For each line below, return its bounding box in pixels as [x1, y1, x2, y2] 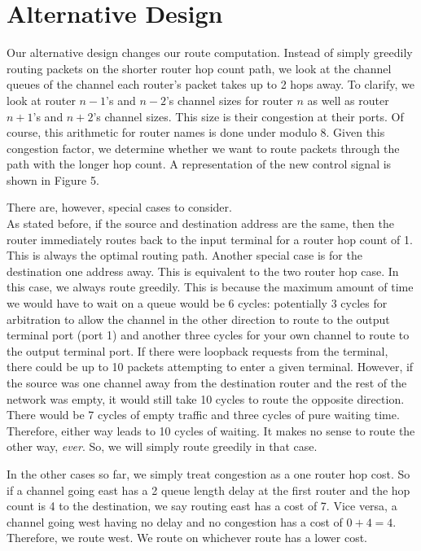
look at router [7, 91, 76, 108]
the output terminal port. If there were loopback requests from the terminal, [7, 342, 388, 359]
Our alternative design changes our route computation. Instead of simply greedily [7, 44, 413, 61]
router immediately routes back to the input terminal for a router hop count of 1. [7, 230, 413, 247]
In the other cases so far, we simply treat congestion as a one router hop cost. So [7, 465, 410, 482]
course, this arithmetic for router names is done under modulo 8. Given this [7, 124, 385, 141]
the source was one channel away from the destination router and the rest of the [7, 374, 407, 391]
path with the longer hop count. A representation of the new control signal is [7, 155, 392, 173]
